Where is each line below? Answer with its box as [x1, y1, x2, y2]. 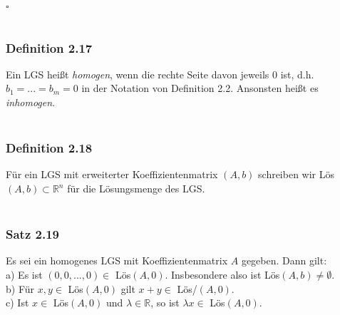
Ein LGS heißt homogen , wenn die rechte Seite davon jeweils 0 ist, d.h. [6, 66, 314, 81]
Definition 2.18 [6, 139, 93, 157]
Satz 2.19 [6, 225, 59, 243]
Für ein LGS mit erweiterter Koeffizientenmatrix [6, 167, 218, 182]
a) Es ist [6, 267, 43, 282]
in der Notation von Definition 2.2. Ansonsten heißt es [81, 81, 319, 95]
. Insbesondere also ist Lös [165, 267, 280, 282]
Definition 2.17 [6, 38, 93, 56]
